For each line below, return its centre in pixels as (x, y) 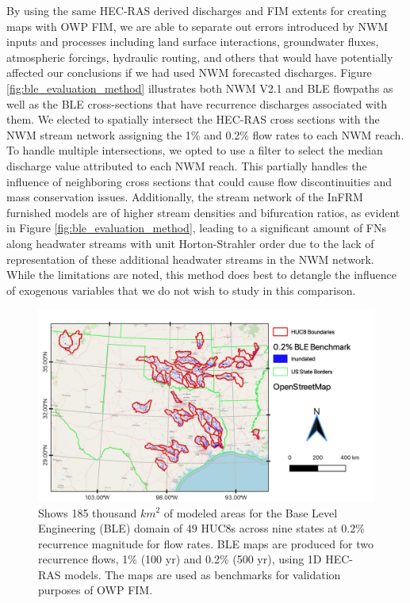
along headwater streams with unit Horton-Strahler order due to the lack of (190, 243)
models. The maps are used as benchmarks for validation (203, 574)
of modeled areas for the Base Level (251, 512)
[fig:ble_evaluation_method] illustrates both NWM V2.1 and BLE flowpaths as (200, 88)
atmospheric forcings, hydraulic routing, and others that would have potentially (200, 57)
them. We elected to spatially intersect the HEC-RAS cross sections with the (193, 119)
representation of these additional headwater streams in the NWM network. (190, 259)
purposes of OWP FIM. (96, 590)
